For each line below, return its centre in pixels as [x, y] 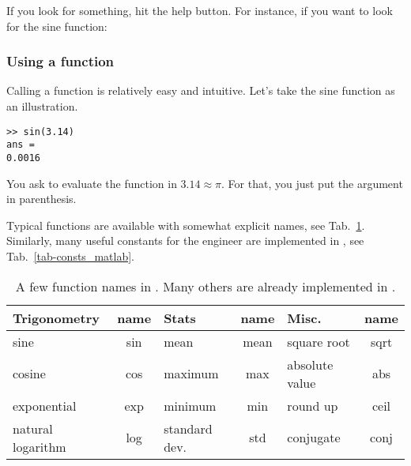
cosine [29, 374]
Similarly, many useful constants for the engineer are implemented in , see [185, 241]
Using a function [60, 61]
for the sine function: [57, 26]
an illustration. [42, 106]
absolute [310, 364]
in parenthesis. [41, 199]
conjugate [314, 438]
